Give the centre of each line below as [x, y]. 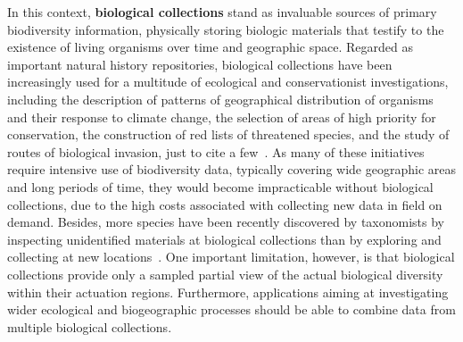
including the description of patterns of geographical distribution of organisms [220, 99]
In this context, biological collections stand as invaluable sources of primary [222, 12]
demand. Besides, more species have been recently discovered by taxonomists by [226, 222]
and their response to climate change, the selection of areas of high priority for [222, 117]
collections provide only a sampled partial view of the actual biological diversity [225, 274]
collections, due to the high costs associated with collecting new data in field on [225, 204]
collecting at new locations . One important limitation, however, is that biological [231, 257]
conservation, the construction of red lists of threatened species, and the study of [228, 134]
